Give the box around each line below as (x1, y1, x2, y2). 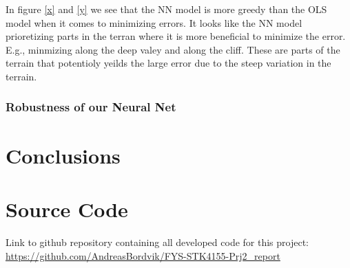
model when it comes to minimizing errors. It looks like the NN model (6, 15, 302, 30)
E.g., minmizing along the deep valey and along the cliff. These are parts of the (6, 42, 340, 56)
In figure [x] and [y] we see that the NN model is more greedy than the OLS (6, 2, 327, 16)
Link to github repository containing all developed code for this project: (6, 234, 309, 249)
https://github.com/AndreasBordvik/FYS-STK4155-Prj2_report (6, 248, 280, 263)
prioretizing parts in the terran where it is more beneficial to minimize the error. (6, 29, 346, 43)
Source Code (6, 194, 128, 223)
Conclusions (6, 141, 121, 169)
